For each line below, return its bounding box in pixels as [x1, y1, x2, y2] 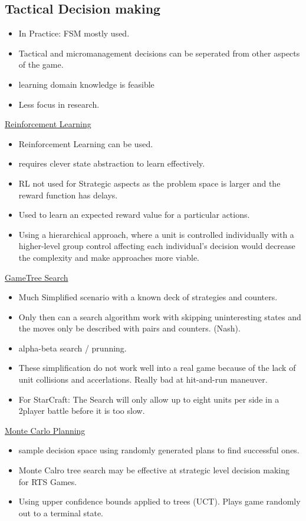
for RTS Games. [18, 475, 77, 487]
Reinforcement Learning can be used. [18, 137, 153, 150]
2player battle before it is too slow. [18, 404, 145, 417]
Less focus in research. [18, 98, 100, 110]
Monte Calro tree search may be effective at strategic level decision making [18, 464, 289, 476]
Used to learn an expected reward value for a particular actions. [18, 208, 250, 221]
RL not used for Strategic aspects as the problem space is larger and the [18, 177, 281, 189]
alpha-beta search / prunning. [18, 341, 127, 354]
